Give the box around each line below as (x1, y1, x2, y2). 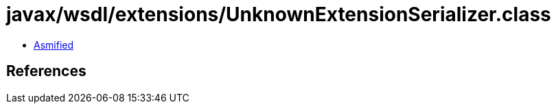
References (6, 62, 86, 80)
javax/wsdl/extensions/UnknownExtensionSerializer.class (6, 3, 551, 26)
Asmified (34, 38, 74, 51)
